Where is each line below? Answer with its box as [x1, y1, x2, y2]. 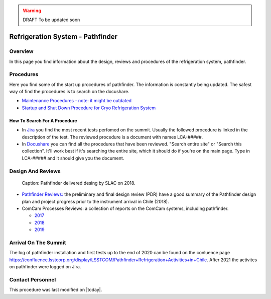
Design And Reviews [9, 168, 61, 175]
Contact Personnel [9, 276, 56, 283]
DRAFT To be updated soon [23, 17, 80, 23]
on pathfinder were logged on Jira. [9, 264, 81, 270]
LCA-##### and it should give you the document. [22, 155, 124, 161]
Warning [23, 8, 41, 14]
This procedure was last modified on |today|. [9, 287, 102, 293]
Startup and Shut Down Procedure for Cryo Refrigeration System [22, 105, 156, 111]
